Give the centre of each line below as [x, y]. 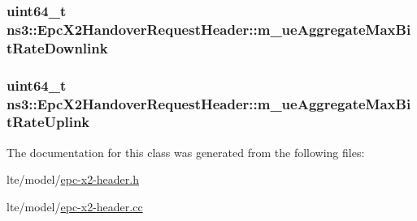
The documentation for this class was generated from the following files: [186, 152]
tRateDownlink [57, 47]
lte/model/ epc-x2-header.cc [75, 206]
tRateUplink [48, 122]
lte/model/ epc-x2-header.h [73, 179]
